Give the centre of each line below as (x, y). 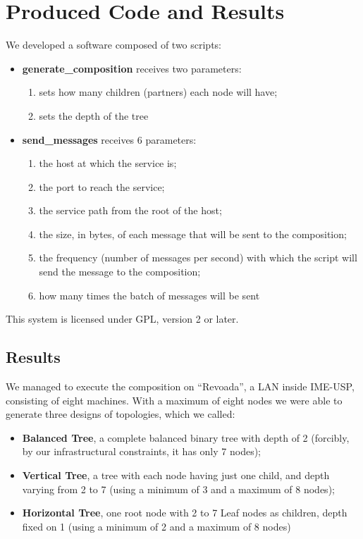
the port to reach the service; (102, 186)
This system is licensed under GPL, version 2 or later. (122, 319)
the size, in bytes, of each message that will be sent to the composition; (193, 234)
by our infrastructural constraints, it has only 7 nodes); (141, 451)
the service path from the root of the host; (130, 210)
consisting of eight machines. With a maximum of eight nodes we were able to (174, 400)
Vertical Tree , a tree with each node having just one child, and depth (176, 475)
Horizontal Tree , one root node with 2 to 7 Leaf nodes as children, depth (185, 513)
